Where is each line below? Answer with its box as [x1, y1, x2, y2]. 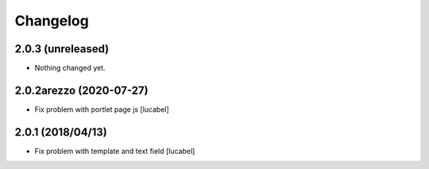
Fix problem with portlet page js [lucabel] [34, 104, 170, 114]
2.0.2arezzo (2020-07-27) [14, 83, 149, 97]
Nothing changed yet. [34, 63, 106, 73]
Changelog [14, 12, 89, 29]
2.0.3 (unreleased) [14, 42, 110, 56]
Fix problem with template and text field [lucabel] [34, 146, 195, 156]
